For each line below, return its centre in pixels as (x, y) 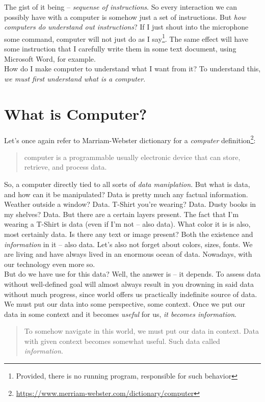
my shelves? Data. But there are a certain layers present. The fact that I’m (122, 214)
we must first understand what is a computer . (75, 78)
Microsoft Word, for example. (50, 58)
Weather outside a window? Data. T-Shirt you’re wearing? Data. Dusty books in (130, 204)
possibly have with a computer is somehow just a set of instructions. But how (125, 17)
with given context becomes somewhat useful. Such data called (122, 341)
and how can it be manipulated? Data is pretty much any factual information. (126, 194)
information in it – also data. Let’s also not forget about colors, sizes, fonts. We (128, 244)
